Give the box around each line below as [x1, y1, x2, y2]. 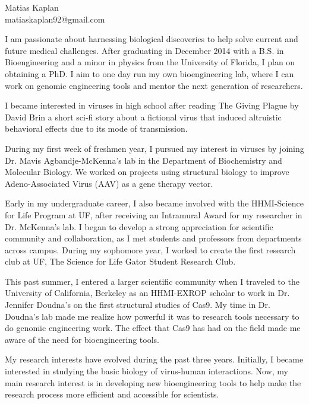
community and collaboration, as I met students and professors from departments [5, 232, 302, 244]
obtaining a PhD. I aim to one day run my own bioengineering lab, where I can [5, 67, 294, 79]
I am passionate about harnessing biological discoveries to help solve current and [5, 33, 298, 45]
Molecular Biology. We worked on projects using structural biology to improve [5, 166, 289, 178]
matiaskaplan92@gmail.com [5, 12, 105, 25]
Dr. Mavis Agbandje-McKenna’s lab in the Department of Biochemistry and [5, 154, 282, 166]
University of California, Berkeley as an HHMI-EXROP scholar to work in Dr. [5, 287, 290, 299]
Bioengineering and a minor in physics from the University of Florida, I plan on [5, 56, 295, 68]
